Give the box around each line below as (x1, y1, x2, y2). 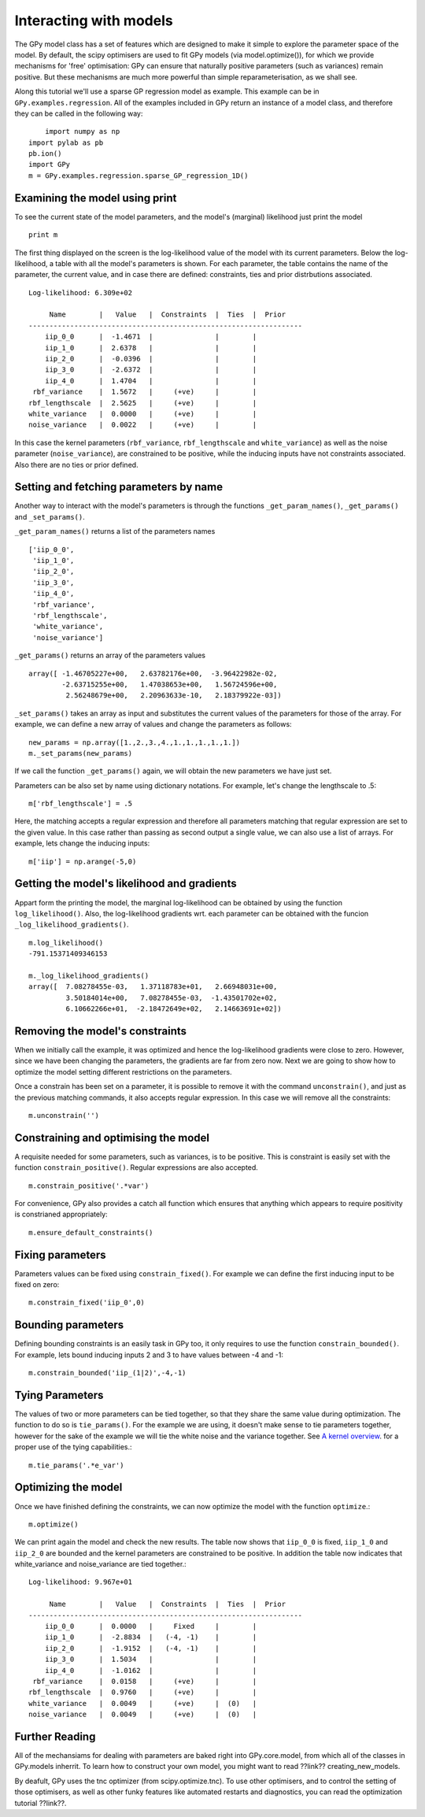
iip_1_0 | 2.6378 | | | (44, 343, 257, 352)
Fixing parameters (14, 1248, 106, 1261)
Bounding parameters (14, 1319, 124, 1332)
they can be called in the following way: (14, 109, 143, 118)
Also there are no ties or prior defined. (14, 460, 139, 469)
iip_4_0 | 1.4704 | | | (44, 376, 257, 385)
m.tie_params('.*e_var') (28, 1460, 124, 1470)
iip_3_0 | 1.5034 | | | (44, 1655, 257, 1664)
